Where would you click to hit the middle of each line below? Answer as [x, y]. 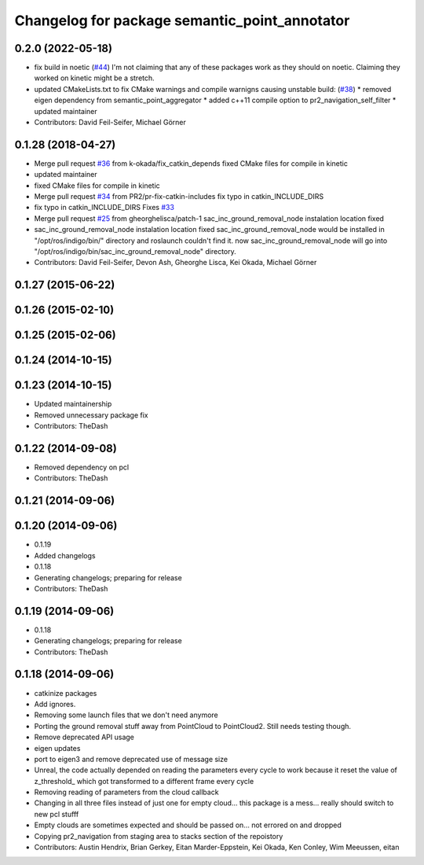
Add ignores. [55, 704]
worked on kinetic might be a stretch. [94, 78]
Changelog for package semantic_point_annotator [182, 20]
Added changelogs [65, 555]
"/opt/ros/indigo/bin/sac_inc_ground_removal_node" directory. [135, 252]
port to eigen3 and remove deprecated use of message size [131, 759]
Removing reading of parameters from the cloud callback [126, 792]
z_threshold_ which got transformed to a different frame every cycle [144, 781]
